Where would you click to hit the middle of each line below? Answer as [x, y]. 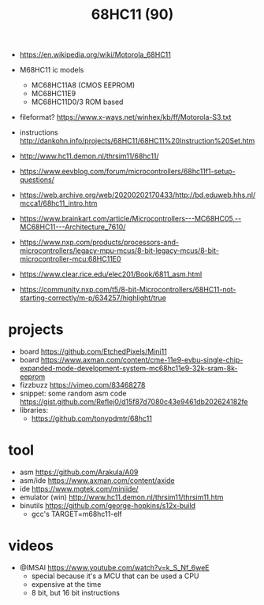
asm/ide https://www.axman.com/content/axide [97, 481]
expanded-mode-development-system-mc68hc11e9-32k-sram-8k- [128, 369]
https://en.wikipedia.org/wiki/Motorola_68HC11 [95, 55]
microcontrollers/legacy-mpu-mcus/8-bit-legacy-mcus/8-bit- [119, 251]
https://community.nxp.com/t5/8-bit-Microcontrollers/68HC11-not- [128, 290]
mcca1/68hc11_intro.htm [58, 203]
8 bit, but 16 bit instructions [76, 593]
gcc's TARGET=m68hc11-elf [76, 514]
